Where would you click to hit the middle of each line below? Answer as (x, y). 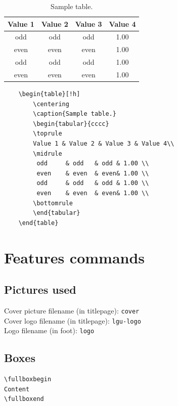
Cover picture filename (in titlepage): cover (72, 310)
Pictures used (40, 289)
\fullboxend (24, 399)
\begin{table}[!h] (49, 94)
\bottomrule (53, 203)
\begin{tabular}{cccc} (71, 124)
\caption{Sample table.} (75, 114)
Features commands (75, 257)
